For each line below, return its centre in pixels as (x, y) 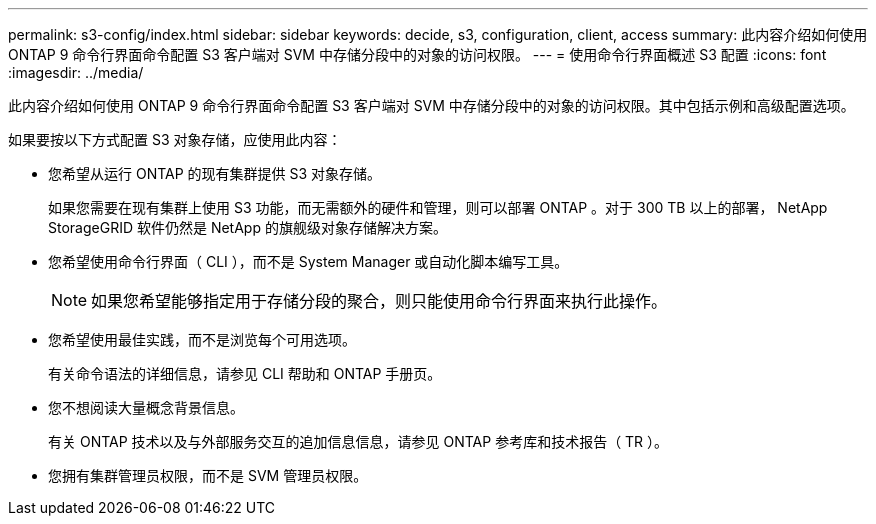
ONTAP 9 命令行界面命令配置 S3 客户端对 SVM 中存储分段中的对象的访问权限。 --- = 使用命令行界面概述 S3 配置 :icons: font (417, 54)
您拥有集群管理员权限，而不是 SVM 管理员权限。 (208, 475)
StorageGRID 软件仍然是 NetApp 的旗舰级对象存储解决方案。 (247, 227)
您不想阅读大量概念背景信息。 (146, 407)
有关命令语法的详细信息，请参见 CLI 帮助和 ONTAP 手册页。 (245, 373)
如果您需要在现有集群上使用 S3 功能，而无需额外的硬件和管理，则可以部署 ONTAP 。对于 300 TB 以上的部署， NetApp (438, 207)
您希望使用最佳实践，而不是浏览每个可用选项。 (202, 339)
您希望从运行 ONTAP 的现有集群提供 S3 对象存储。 (215, 173)
